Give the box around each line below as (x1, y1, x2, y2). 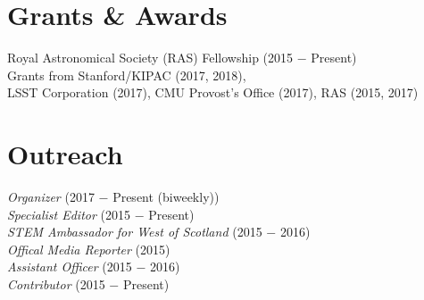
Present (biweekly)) (112, 187, 220, 206)
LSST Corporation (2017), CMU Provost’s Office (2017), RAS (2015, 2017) (7, 83, 419, 102)
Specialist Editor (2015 (7, 204, 130, 223)
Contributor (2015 (7, 275, 105, 293)
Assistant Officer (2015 (7, 257, 132, 276)
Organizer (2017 (7, 187, 95, 206)
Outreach (7, 136, 123, 172)
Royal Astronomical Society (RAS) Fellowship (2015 (7, 48, 294, 67)
